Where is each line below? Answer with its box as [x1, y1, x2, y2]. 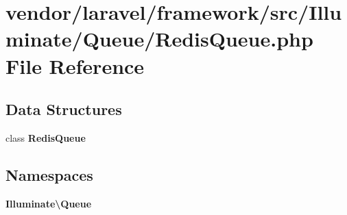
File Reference [5, 51, 145, 79]
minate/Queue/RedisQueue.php [5, 25, 313, 53]
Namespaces [5, 164, 93, 185]
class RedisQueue [5, 130, 86, 144]
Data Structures [5, 99, 122, 120]
